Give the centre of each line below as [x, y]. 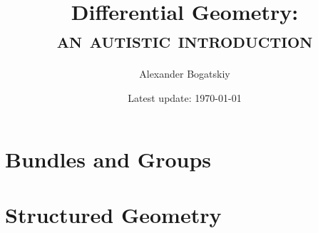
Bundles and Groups [108, 159]
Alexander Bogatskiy [185, 74]
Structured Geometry [113, 214]
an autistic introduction [185, 40]
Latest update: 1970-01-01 [185, 97]
